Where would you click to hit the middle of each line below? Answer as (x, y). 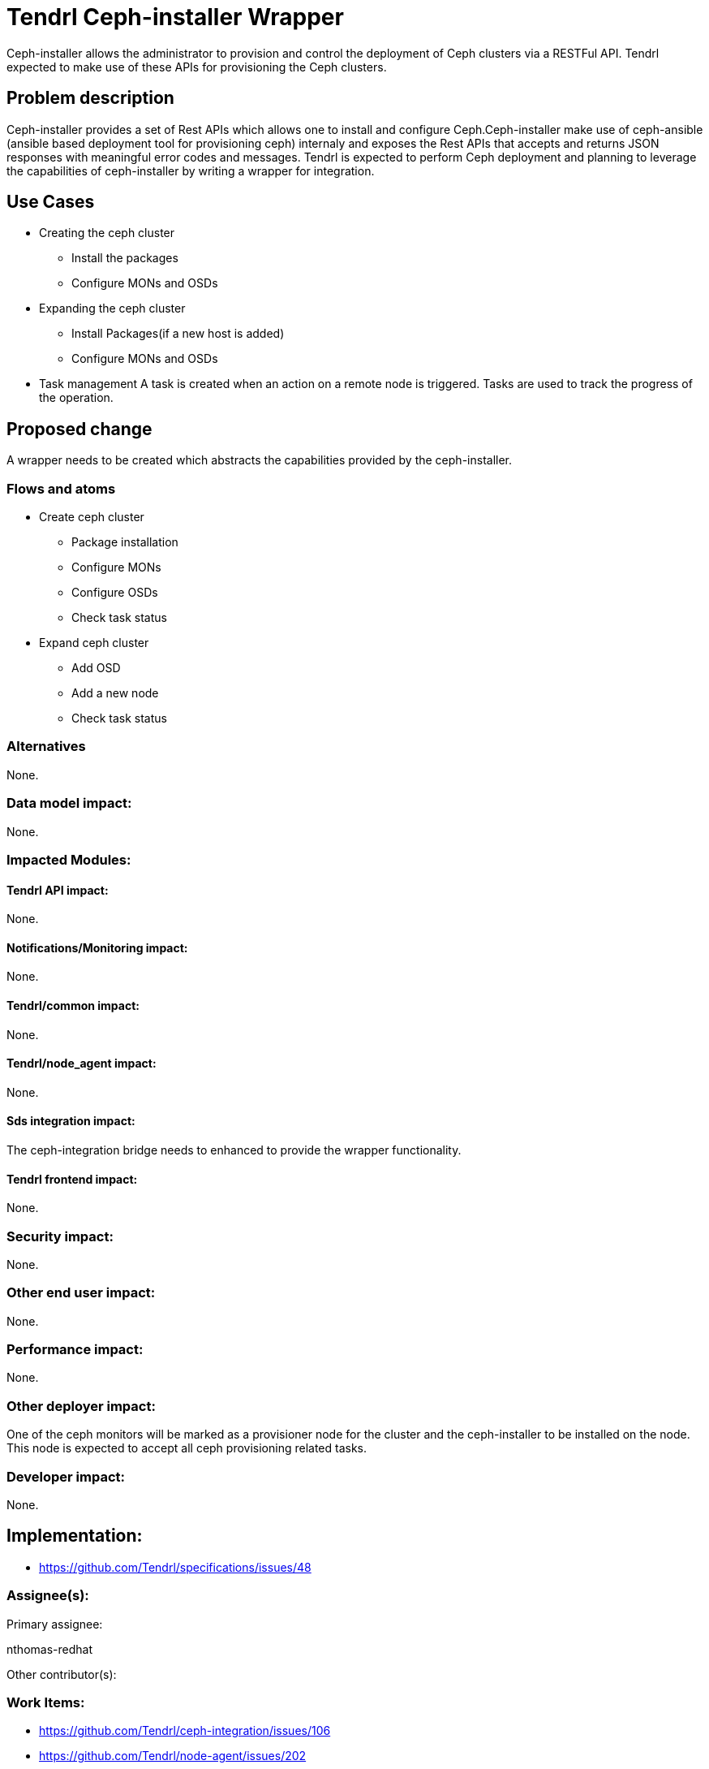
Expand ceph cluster (94, 643)
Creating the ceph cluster (107, 233)
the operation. (76, 398)
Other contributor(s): (62, 1674)
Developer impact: (66, 1476)
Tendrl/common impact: (73, 1005)
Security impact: (60, 1236)
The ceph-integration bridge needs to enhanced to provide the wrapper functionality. (234, 1150)
